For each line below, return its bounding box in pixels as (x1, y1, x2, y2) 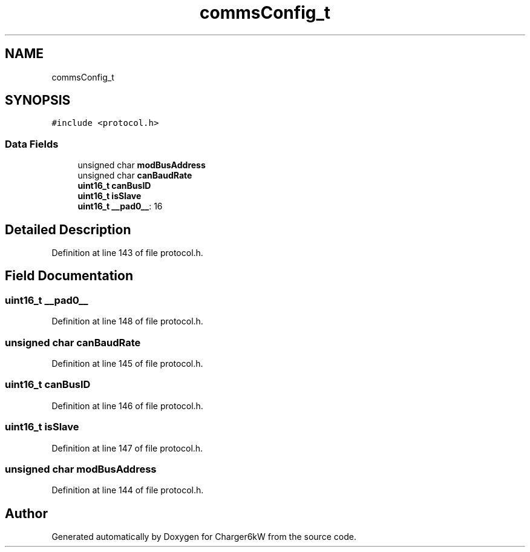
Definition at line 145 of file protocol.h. (51, 358, 203, 369)
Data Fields (5, 137, 59, 150)
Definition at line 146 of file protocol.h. (51, 400, 203, 411)
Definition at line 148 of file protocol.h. (51, 316, 203, 327)
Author (5, 505, 48, 521)
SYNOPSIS (5, 93, 71, 108)
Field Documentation (5, 268, 133, 284)
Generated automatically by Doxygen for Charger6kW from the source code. (51, 531, 356, 542)
